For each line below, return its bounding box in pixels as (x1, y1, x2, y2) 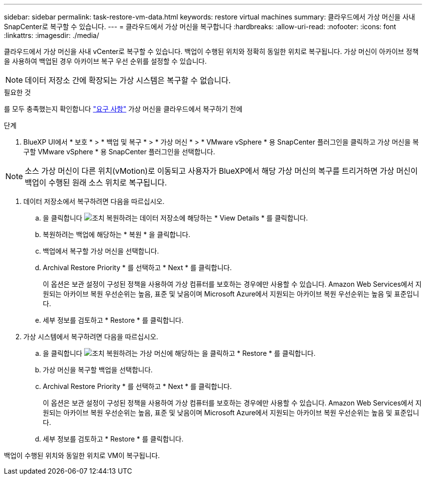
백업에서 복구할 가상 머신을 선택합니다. (43, 247, 159, 255)
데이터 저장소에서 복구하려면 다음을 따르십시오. (23, 197, 165, 205)
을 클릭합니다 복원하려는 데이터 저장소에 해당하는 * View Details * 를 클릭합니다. (43, 214, 308, 222)
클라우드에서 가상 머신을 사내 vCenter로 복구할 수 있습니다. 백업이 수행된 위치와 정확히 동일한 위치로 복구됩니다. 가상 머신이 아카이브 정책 (4, 47, 419, 55)
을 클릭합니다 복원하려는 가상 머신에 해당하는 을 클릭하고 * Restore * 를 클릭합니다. (43, 349, 316, 357)
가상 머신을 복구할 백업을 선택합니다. (43, 366, 153, 374)
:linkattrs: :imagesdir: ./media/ (4, 31, 99, 39)
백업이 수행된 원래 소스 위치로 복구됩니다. (25, 178, 167, 187)
